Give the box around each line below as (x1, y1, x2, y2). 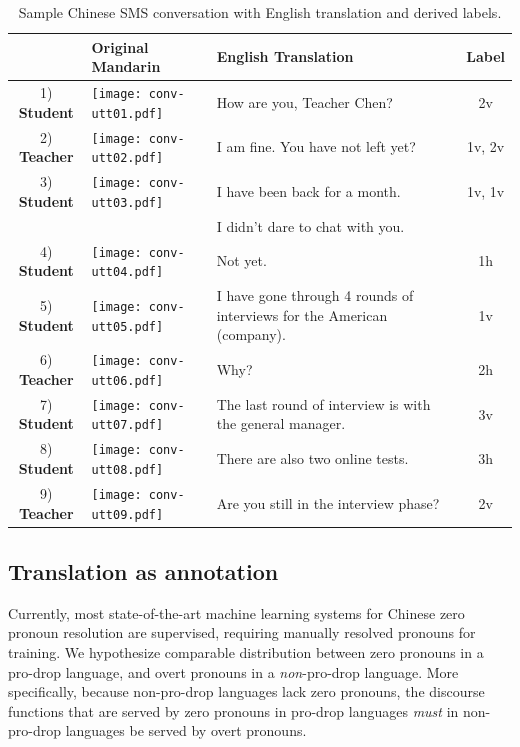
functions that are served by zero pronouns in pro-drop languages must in (8, 700, 459, 721)
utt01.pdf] (91, 106, 164, 121)
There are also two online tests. (216, 448, 409, 469)
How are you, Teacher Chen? (216, 91, 393, 112)
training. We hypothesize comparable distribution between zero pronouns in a (8, 642, 484, 663)
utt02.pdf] (91, 151, 164, 166)
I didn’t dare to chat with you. (216, 215, 405, 236)
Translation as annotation (8, 556, 279, 587)
